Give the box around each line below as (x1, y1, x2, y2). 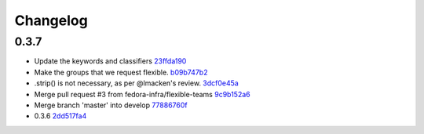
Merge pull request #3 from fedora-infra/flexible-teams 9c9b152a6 (34, 89, 250, 99)
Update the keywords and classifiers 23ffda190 (34, 56, 187, 66)
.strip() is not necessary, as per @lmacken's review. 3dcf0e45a (34, 78, 239, 88)
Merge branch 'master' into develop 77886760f (34, 100, 188, 110)
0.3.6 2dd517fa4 (34, 111, 87, 121)
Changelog (14, 12, 88, 29)
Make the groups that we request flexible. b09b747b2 (34, 67, 208, 77)
